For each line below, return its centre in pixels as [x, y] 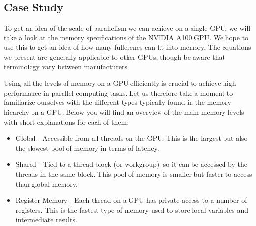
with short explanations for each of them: [66, 121]
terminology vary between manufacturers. [66, 66]
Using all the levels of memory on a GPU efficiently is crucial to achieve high [120, 83]
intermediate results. [46, 219]
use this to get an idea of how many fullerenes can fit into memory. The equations [128, 47]
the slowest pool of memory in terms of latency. [87, 147]
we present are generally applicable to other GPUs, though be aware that [115, 56]
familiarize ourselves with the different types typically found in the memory [118, 102]
